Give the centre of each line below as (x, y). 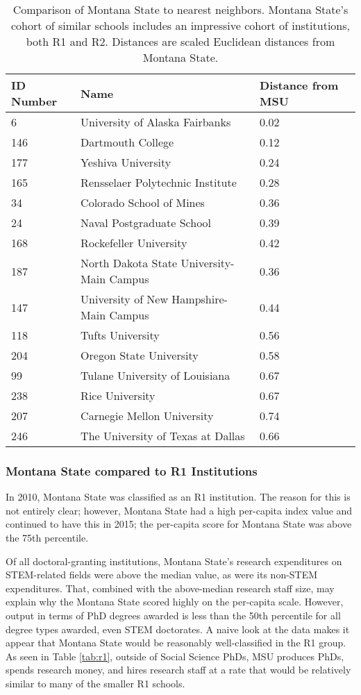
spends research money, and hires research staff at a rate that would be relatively (178, 670)
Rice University (118, 395)
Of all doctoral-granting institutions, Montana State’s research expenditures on (174, 561)
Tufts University (120, 335)
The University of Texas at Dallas (163, 436)
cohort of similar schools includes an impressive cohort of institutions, (180, 25)
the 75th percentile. (47, 537)
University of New (125, 299)
